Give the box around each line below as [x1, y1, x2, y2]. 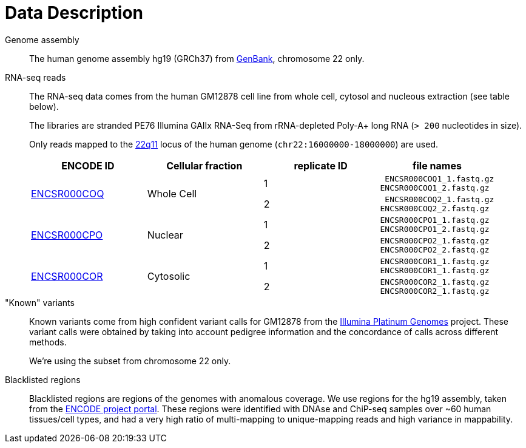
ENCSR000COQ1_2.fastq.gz [380, 183, 490, 192]
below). [29, 101, 59, 112]
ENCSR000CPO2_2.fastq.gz [380, 245, 490, 254]
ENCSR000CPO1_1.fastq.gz [380, 215, 490, 225]
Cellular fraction [166, 159, 243, 172]
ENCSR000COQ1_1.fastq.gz [385, 174, 494, 183]
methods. [29, 336, 67, 347]
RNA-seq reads [5, 72, 66, 83]
